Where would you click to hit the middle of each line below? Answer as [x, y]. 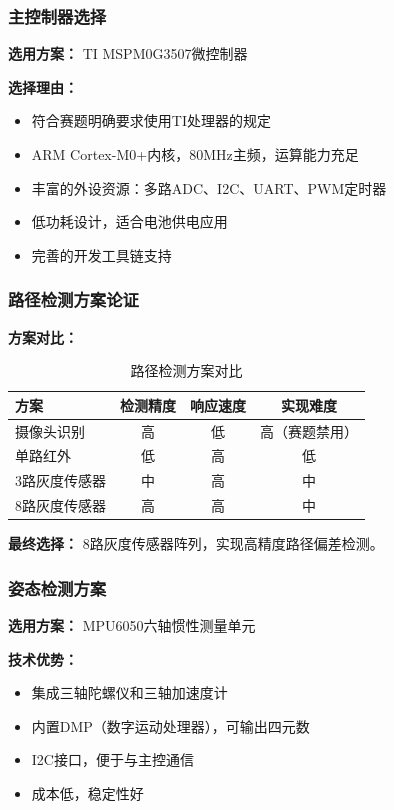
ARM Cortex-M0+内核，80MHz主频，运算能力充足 [195, 154]
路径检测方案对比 [186, 370]
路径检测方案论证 [73, 299]
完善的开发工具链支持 [101, 254]
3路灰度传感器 [60, 480]
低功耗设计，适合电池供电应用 [129, 221]
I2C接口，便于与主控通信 [112, 759]
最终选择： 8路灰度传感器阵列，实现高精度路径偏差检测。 [196, 543]
